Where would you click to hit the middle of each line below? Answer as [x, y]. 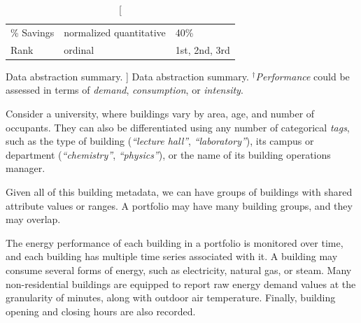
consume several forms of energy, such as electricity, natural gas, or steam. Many [179, 270]
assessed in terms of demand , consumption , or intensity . [125, 90]
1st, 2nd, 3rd [203, 49]
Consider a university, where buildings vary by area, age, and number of [160, 113]
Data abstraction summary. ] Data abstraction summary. [127, 76]
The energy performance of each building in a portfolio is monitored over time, [175, 242]
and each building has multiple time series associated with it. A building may [172, 256]
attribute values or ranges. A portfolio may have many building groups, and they [179, 205]
